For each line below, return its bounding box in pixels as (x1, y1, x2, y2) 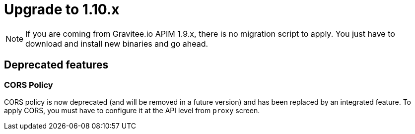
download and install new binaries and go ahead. (25, 38, 208, 49)
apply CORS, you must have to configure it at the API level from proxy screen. (4, 106, 260, 115)
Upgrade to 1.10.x (4, 1, 120, 18)
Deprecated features (4, 59, 109, 71)
